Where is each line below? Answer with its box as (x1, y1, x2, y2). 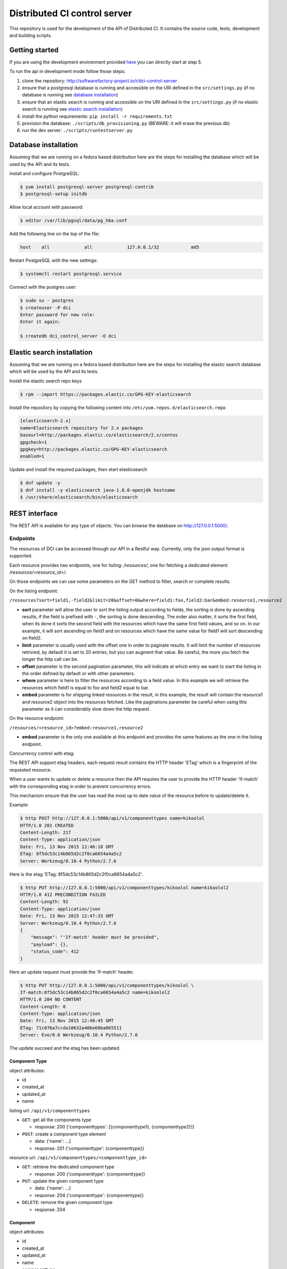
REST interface (9, 509, 58, 518)
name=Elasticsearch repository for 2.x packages (20, 425, 143, 431)
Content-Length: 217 (20, 830, 71, 836)
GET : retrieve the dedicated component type (22, 1164, 115, 1170)
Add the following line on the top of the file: (9, 231, 100, 237)
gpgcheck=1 (20, 439, 47, 445)
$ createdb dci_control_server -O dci (20, 333, 117, 339)
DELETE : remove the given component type (22, 1199, 113, 1206)
